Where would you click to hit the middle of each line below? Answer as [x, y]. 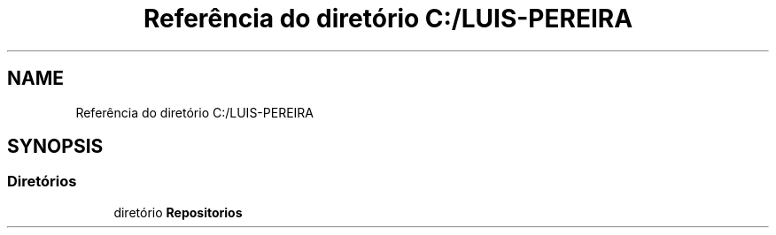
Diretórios [42, 182]
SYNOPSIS [55, 147]
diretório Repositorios [178, 212]
